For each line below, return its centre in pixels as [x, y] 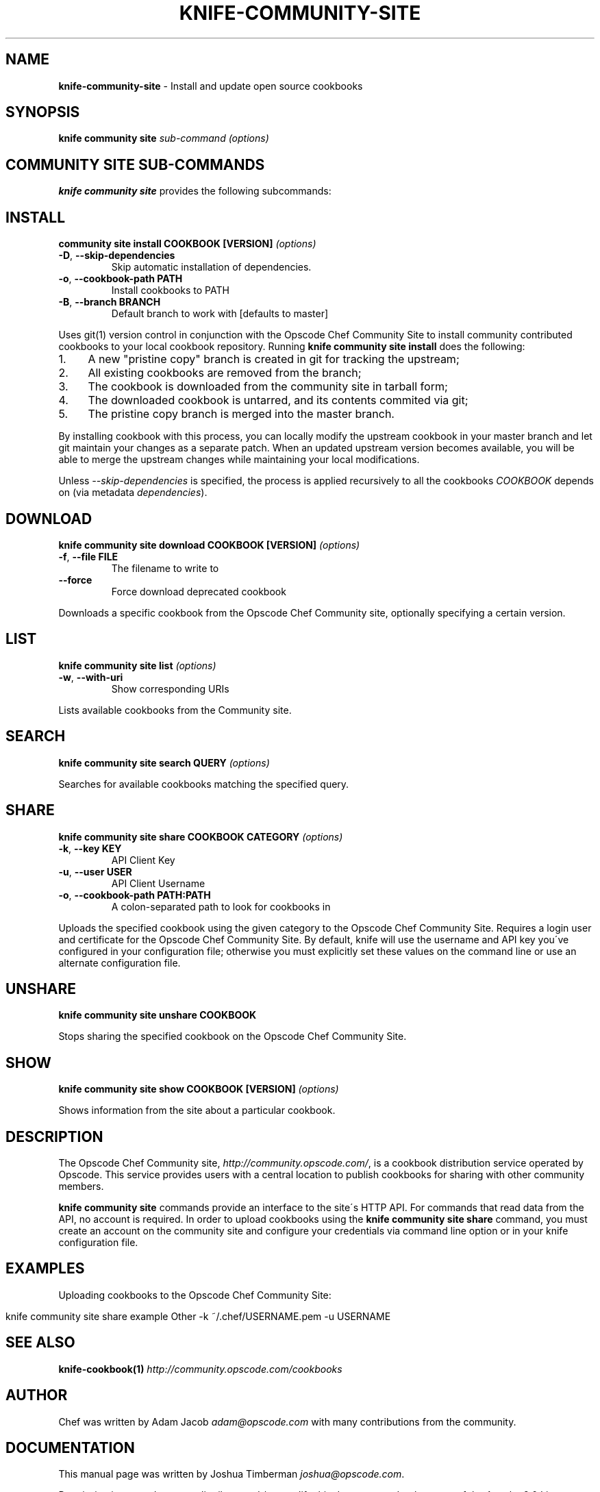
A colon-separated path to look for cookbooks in [221, 906]
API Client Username [158, 883]
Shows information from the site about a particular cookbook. [197, 1110]
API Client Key [143, 860]
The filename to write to [165, 568]
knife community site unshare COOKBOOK [158, 1015]
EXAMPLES [45, 1269]
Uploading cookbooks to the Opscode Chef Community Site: [195, 1295]
